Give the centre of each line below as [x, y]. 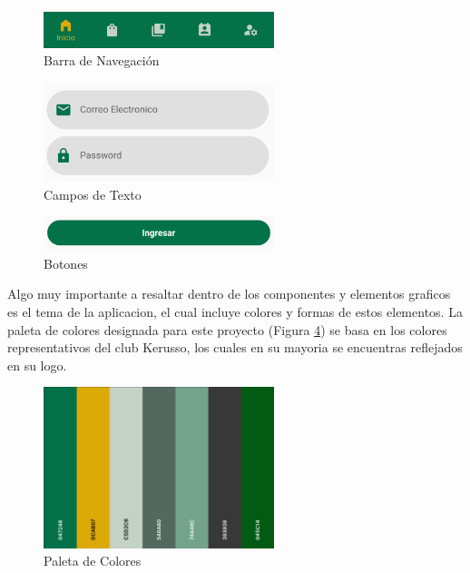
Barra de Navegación [102, 60]
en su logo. [37, 365]
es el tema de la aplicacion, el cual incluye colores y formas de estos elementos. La [235, 312]
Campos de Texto [93, 194]
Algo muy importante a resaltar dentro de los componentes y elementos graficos [229, 294]
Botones [66, 263]
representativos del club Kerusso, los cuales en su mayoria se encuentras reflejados [235, 347]
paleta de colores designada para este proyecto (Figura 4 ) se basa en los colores [227, 329]
